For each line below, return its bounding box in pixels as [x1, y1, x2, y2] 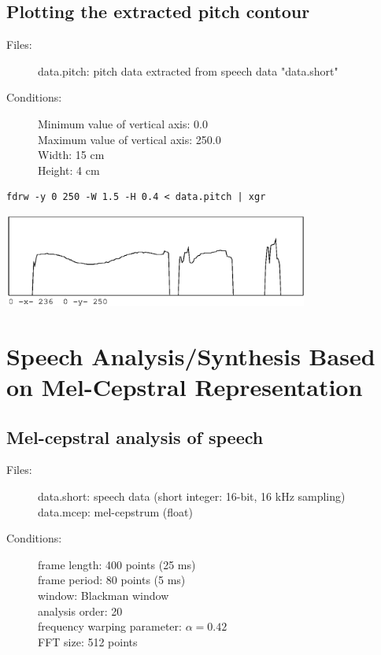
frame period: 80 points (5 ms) [38, 572, 186, 588]
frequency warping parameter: [38, 618, 182, 635]
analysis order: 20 [38, 602, 123, 619]
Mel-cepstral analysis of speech [6, 424, 264, 449]
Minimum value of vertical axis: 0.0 [38, 115, 208, 131]
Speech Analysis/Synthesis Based [6, 339, 375, 372]
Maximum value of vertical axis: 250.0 [38, 131, 221, 147]
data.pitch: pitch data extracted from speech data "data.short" [38, 62, 338, 79]
